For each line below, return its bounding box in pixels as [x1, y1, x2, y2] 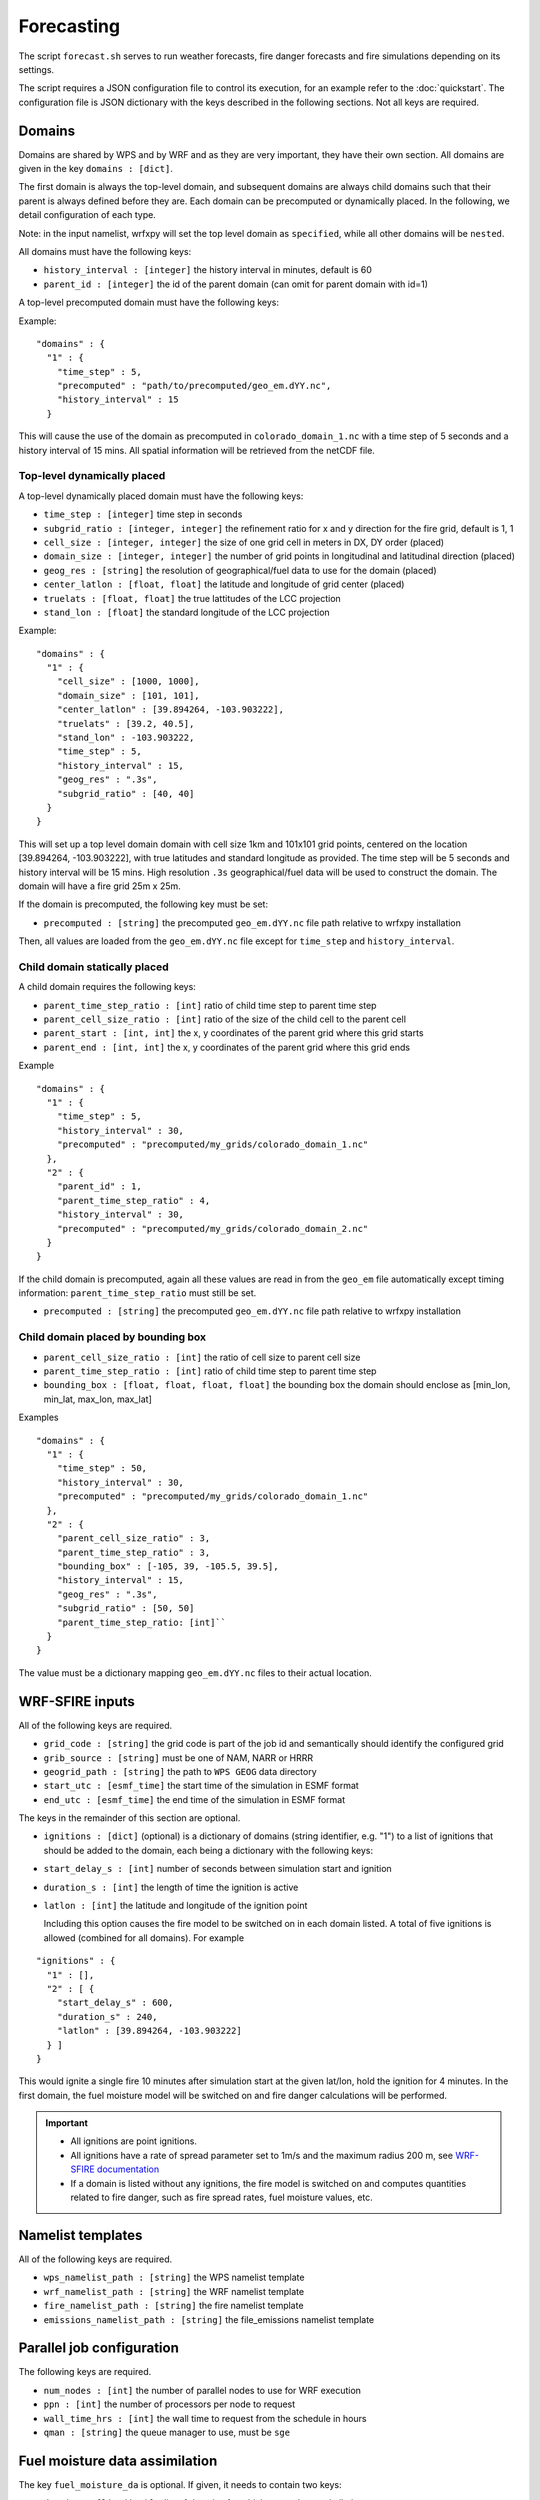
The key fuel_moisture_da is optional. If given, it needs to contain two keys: [18, 2478, 342, 2490]
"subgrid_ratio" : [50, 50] [56, 1603, 195, 1614]
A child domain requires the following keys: [18, 981, 197, 993]
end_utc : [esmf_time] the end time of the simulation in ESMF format [43, 1793, 346, 1805]
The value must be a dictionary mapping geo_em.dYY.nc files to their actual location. [18, 1666, 372, 1679]
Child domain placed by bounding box [18, 1330, 207, 1344]
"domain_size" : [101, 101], [56, 690, 200, 701]
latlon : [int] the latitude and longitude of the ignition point [43, 1900, 308, 1912]
